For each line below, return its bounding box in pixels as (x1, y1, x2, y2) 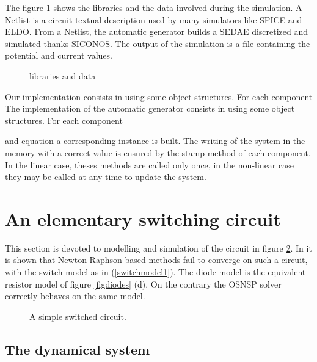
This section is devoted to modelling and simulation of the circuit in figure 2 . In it (5, 241, 312, 254)
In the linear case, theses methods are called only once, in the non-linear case (5, 158, 294, 171)
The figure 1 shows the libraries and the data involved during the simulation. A (5, 1, 302, 13)
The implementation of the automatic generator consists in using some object (5, 102, 295, 115)
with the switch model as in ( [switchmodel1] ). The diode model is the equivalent (5, 266, 306, 278)
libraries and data (29, 69, 96, 82)
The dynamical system (5, 339, 150, 358)
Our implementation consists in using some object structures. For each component (5, 90, 313, 103)
